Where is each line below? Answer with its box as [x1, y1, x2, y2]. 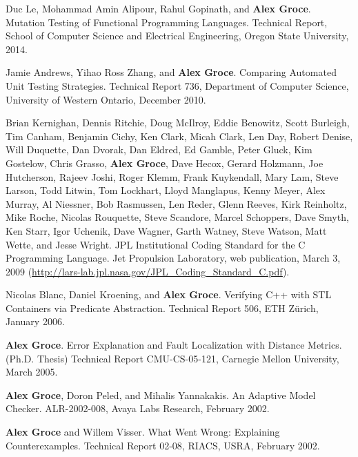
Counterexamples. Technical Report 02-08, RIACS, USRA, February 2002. [6, 438, 320, 452]
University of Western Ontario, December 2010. [6, 92, 206, 106]
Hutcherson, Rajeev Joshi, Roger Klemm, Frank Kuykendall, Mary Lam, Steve [6, 169, 339, 184]
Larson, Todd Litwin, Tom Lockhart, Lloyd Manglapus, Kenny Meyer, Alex [6, 183, 326, 197]
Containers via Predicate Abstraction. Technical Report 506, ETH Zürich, [6, 300, 319, 315]
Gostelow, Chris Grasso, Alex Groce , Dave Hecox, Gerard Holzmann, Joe [6, 155, 324, 170]
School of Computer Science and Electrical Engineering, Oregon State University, [6, 28, 349, 43]
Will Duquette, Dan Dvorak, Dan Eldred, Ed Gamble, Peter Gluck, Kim [6, 142, 312, 157]
